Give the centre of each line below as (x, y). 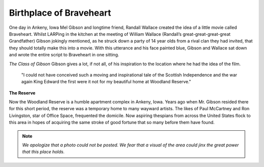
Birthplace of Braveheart (60, 13)
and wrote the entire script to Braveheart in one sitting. (64, 55)
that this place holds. (44, 152)
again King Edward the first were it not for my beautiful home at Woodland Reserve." (106, 82)
